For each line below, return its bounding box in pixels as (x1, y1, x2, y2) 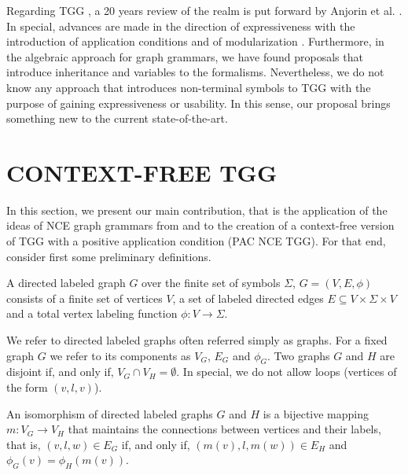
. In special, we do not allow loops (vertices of (176, 363, 397, 380)
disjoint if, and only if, (6, 363, 114, 380)
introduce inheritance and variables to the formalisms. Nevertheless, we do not (6, 64, 384, 80)
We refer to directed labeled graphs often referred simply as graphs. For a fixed (6, 332, 388, 348)
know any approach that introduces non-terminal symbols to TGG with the (6, 79, 371, 95)
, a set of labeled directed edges (172, 289, 324, 306)
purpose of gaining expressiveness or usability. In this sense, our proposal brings (6, 94, 391, 111)
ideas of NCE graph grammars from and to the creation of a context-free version (6, 217, 395, 234)
